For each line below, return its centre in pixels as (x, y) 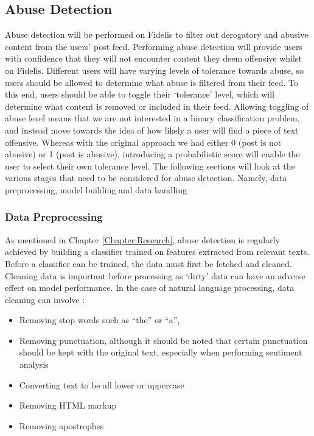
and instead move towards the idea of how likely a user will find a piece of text (152, 130)
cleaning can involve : (45, 299)
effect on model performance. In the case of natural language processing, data (150, 288)
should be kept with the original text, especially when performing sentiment (161, 352)
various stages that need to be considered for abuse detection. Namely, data (146, 178)
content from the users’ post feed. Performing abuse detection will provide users (154, 46)
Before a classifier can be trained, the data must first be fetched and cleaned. (148, 263)
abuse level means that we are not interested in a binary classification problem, (152, 118)
